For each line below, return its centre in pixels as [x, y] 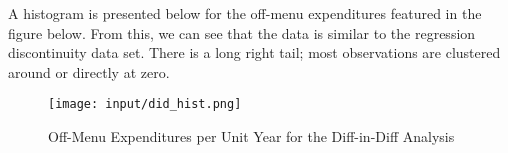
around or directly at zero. [89, 71]
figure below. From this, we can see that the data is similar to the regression [242, 32]
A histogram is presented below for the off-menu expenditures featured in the [245, 13]
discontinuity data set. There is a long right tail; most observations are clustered [254, 52]
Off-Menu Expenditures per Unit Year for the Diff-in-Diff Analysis [251, 136]
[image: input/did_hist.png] [145, 104]
